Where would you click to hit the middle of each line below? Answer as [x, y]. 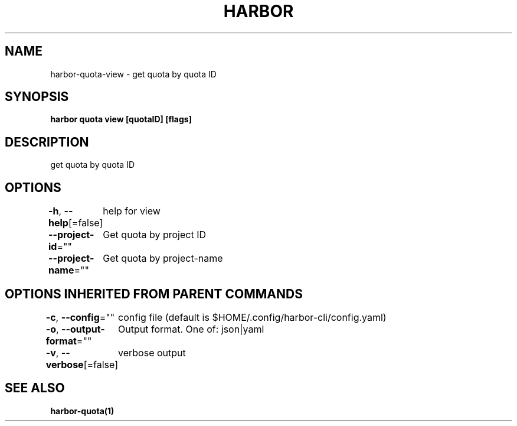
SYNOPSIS [37, 97]
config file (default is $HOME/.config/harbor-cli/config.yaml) [252, 317]
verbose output [152, 352]
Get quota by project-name [163, 258]
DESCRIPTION [47, 142]
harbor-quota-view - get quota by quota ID [133, 74]
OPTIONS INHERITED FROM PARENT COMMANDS [154, 294]
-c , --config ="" [80, 317]
